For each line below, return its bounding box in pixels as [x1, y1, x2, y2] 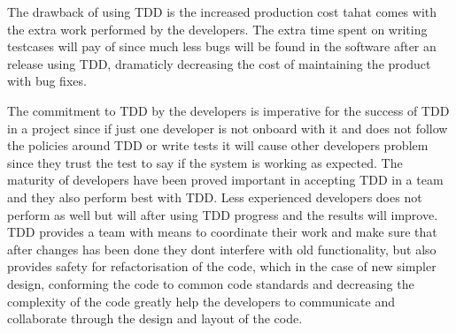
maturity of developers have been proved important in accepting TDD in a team [7, 170, 444, 189]
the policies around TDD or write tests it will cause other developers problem [7, 136, 429, 155]
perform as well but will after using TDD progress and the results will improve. [7, 205, 438, 223]
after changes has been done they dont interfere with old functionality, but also [7, 239, 437, 258]
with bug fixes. [7, 72, 87, 90]
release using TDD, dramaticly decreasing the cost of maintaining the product [7, 54, 431, 72]
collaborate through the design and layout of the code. [7, 309, 303, 328]
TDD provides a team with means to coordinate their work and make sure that [7, 223, 437, 241]
